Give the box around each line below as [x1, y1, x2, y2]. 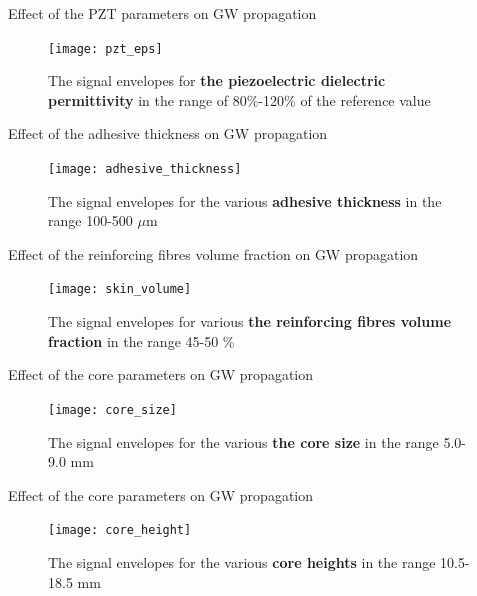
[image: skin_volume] [48, 282, 192, 297]
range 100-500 [48, 210, 133, 231]
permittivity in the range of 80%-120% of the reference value [48, 89, 431, 110]
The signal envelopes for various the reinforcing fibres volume [48, 311, 452, 332]
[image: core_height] [48, 523, 192, 538]
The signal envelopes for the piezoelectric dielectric [48, 70, 386, 91]
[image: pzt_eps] [48, 41, 163, 56]
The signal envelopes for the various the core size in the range [48, 431, 439, 452]
